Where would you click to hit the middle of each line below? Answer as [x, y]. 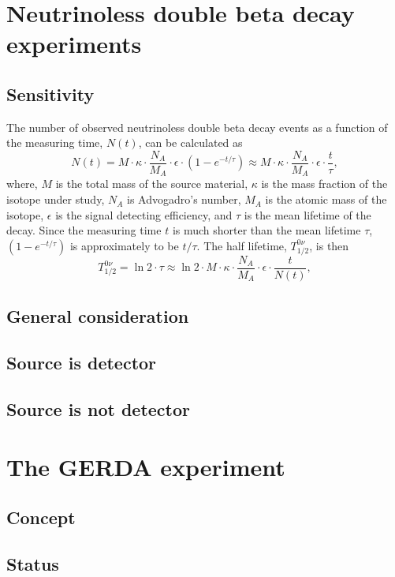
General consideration [98, 316]
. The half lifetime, [242, 245]
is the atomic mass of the [326, 199]
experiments [74, 44]
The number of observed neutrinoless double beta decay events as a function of [197, 127]
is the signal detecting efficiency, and [144, 214]
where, [22, 184]
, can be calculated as [190, 142]
